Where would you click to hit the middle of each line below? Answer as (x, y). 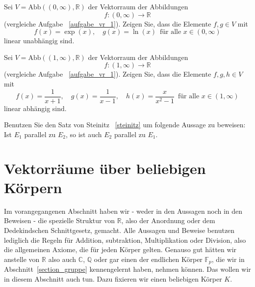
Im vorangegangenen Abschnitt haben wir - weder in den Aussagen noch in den (123, 211)
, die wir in (228, 259)
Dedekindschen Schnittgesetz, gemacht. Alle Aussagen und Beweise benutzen (119, 230)
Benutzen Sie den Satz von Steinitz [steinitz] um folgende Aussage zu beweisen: (125, 125)
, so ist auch (84, 134)
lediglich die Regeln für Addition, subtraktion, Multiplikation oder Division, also (125, 240)
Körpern (33, 187)
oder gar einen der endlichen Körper (148, 259)
